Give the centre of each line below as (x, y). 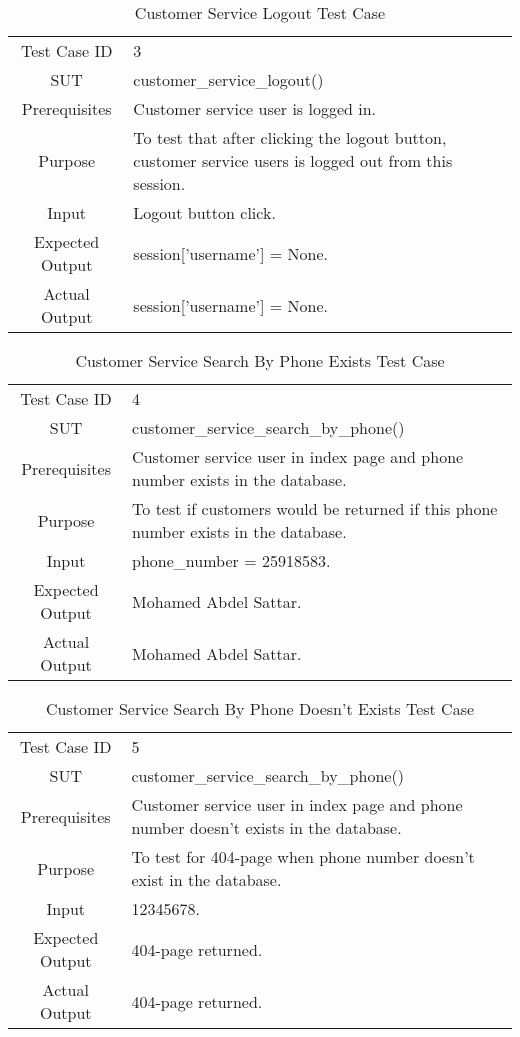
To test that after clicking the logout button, (290, 137)
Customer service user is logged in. (255, 108)
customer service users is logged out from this (293, 160)
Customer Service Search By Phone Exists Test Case (260, 360)
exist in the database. (206, 879)
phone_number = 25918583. (231, 560)
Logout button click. (204, 212)
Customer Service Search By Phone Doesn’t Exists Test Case (260, 708)
